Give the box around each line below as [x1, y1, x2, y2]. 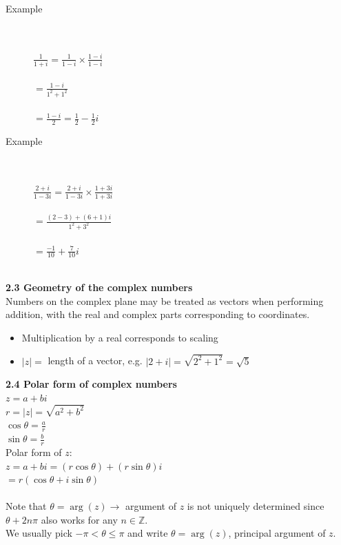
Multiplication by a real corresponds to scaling [21, 330, 218, 344]
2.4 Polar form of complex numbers [6, 377, 177, 391]
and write [127, 526, 168, 540]
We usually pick [6, 526, 72, 540]
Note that [6, 499, 47, 513]
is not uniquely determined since [187, 499, 324, 513]
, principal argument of [228, 526, 326, 540]
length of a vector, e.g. [48, 353, 143, 368]
